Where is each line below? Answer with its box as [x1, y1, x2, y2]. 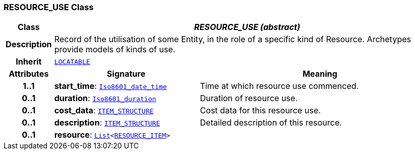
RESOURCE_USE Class [4, 2, 94, 12]
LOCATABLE [54, 57, 91, 66]
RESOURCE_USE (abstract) [194, 22, 300, 33]
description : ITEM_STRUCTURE [54, 117, 160, 128]
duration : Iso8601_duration [54, 93, 156, 104]
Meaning [302, 69, 338, 79]
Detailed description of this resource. [200, 117, 342, 128]
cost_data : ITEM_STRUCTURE [54, 105, 154, 116]
